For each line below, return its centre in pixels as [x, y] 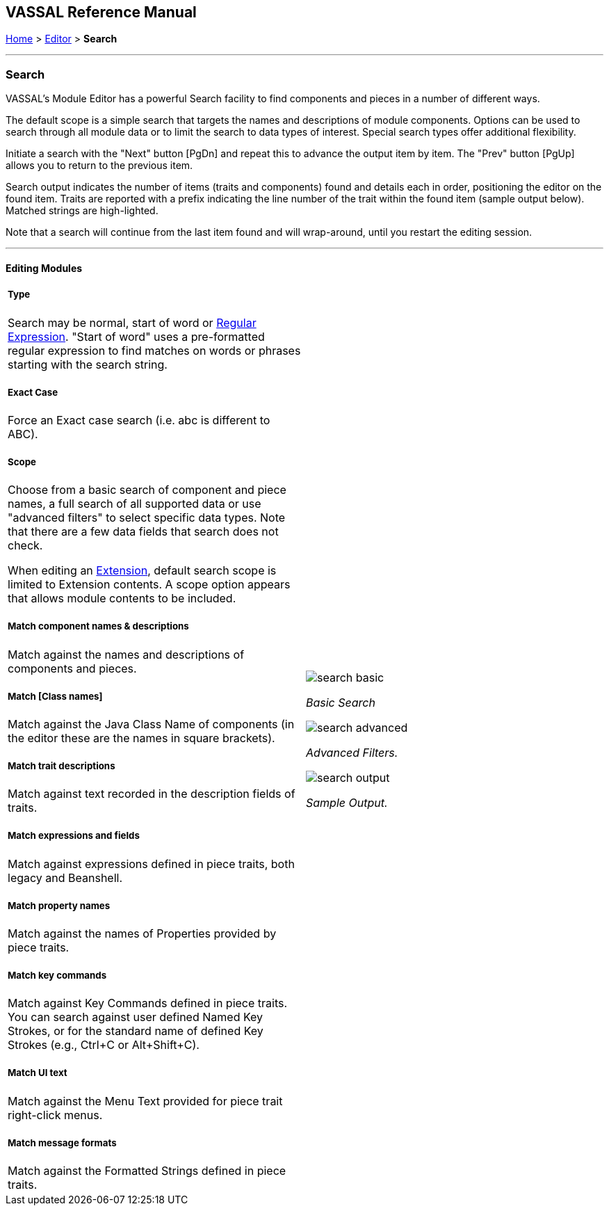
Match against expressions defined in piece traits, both [151, 864]
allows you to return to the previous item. [99, 166]
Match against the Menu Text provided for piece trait [145, 1101]
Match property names [59, 905]
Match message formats [62, 1142]
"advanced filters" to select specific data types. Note [147, 518]
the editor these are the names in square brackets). [141, 738]
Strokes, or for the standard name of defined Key [136, 1031]
